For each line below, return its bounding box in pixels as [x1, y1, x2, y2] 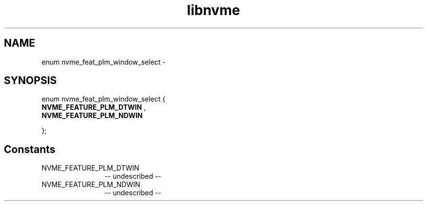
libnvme [187, 2, 240, 18]
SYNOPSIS [4, 74, 57, 87]
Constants [4, 143, 56, 155]
